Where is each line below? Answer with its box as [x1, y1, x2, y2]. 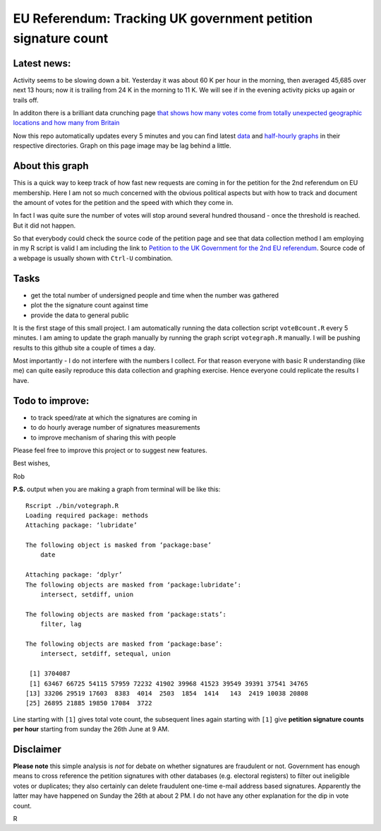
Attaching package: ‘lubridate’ [25, 521, 138, 529]
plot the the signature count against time [30, 301, 149, 310]
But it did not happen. [13, 221, 76, 230]
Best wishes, [13, 459, 51, 468]
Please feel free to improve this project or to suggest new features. [13, 446, 207, 454]
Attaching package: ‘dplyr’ [25, 571, 123, 579]
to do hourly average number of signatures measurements [30, 423, 200, 432]
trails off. [13, 95, 39, 104]
